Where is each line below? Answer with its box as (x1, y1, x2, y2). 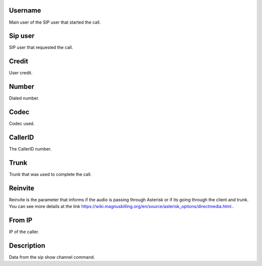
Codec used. (9, 121, 35, 127)
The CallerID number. (9, 146, 52, 152)
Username (9, 6, 41, 15)
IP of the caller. (9, 229, 39, 235)
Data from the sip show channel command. (9, 254, 95, 260)
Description (9, 241, 46, 250)
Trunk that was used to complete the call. (9, 171, 92, 177)
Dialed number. (9, 95, 40, 101)
